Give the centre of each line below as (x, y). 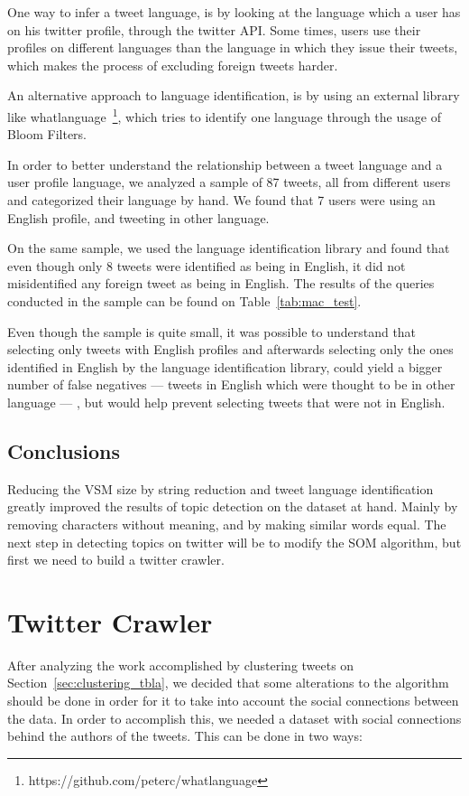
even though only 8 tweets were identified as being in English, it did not (207, 265)
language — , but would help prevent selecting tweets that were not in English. (226, 402)
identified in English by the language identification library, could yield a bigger (225, 366)
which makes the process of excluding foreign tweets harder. (173, 65)
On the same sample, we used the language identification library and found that (229, 248)
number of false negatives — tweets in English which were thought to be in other (231, 384)
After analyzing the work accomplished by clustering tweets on (181, 665)
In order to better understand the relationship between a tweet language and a (225, 164)
